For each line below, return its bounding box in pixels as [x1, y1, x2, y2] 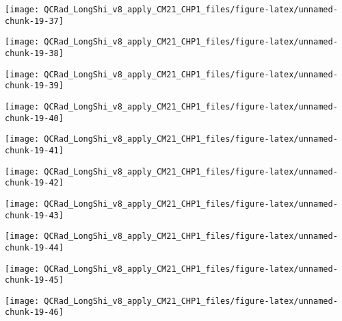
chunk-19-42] [5, 178, 64, 188]
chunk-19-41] [5, 145, 64, 155]
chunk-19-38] [5, 48, 64, 58]
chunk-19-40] [5, 113, 64, 123]
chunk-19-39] [5, 81, 64, 91]
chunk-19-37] [5, 16, 64, 26]
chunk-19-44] [5, 242, 64, 253]
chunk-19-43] [5, 210, 64, 220]
